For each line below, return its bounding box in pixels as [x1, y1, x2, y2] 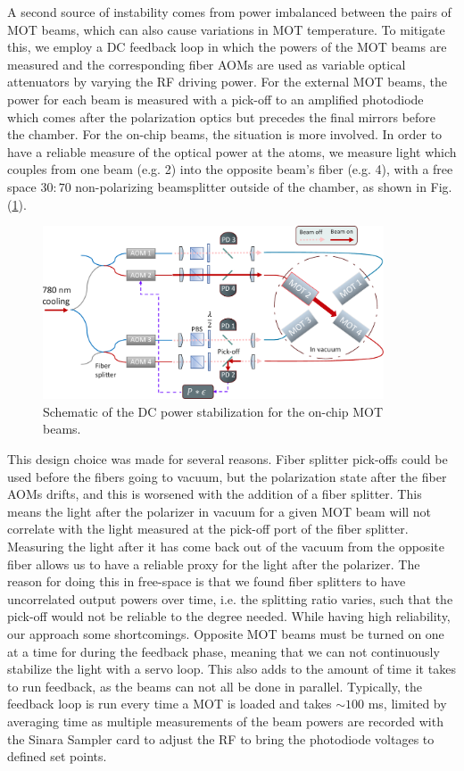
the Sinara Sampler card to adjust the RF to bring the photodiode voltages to [7, 729, 435, 748]
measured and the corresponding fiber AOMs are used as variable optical [7, 54, 406, 73]
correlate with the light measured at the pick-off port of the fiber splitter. [7, 519, 409, 538]
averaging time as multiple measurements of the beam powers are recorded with [7, 711, 443, 730]
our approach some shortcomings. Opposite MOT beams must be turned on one [7, 624, 444, 642]
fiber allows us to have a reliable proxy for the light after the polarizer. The [7, 554, 420, 573]
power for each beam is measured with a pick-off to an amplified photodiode [7, 89, 424, 108]
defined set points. [7, 747, 107, 766]
